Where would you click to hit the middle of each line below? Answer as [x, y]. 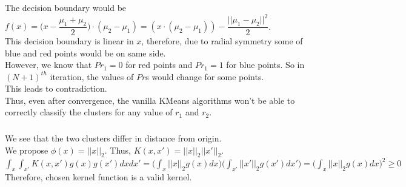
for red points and [159, 65]
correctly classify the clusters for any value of [89, 112]
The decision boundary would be [66, 7]
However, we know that [48, 65]
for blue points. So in [265, 65]
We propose [27, 150]
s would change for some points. [205, 76]
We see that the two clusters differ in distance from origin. [113, 138]
